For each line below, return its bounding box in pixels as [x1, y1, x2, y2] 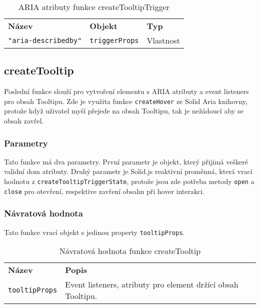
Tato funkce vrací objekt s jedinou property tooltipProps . [4, 226, 185, 237]
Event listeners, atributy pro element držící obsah [65, 278, 238, 290]
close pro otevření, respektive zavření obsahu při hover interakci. [4, 185, 205, 196]
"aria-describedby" [8, 36, 82, 44]
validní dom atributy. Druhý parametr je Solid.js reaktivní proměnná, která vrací [4, 166, 252, 176]
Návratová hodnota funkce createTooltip [59, 245, 201, 257]
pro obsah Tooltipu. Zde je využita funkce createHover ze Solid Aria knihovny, [4, 95, 247, 106]
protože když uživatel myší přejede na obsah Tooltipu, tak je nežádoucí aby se [4, 105, 243, 116]
